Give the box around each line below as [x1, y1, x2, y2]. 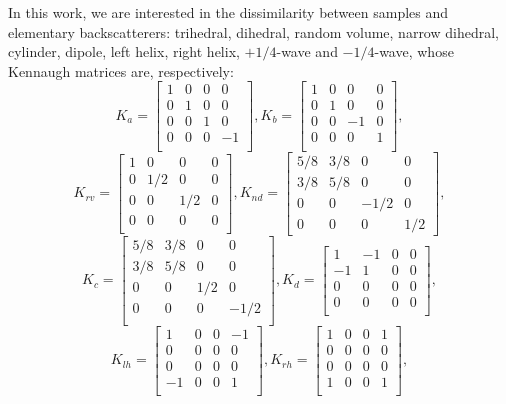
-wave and [276, 41, 338, 62]
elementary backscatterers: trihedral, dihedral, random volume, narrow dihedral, [8, 21, 499, 42]
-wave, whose [374, 41, 454, 62]
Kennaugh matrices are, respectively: [8, 60, 234, 81]
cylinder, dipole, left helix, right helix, [8, 41, 240, 62]
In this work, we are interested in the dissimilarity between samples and [8, 2, 449, 22]
